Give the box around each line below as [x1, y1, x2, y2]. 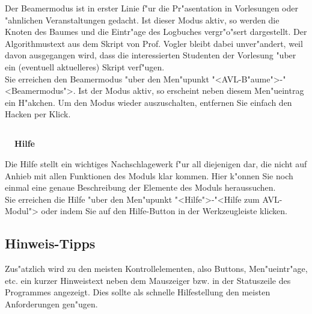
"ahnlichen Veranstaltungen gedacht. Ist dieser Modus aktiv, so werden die [5, 13, 280, 26]
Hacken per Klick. [5, 108, 71, 120]
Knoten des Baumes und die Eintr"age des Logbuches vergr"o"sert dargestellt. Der [5, 25, 307, 38]
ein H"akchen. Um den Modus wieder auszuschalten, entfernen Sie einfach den [5, 96, 292, 108]
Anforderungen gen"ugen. [5, 297, 98, 310]
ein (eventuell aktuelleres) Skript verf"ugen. [5, 60, 165, 73]
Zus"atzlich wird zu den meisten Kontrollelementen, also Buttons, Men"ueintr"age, [5, 262, 308, 275]
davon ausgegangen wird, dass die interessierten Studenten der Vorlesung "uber [5, 49, 296, 61]
